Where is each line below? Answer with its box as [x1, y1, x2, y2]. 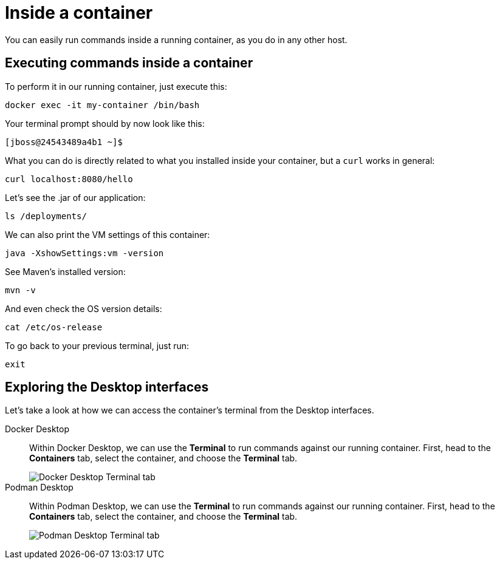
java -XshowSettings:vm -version [5, 248, 164, 258]
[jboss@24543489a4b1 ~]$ [5, 137, 123, 147]
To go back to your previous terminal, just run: [5, 340, 190, 351]
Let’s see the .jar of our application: [5, 192, 146, 203]
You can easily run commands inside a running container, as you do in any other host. [5, 34, 348, 45]
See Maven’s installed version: [5, 266, 126, 277]
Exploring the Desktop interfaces [5, 379, 209, 395]
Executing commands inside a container [5, 55, 253, 71]
